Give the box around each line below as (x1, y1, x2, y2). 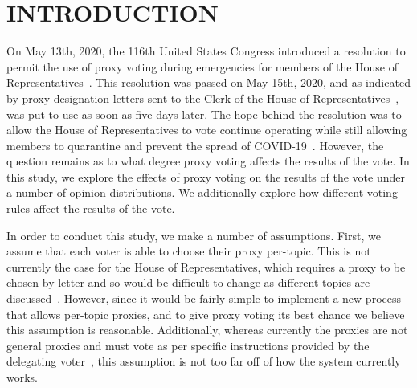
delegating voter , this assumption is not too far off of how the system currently (6, 353, 401, 370)
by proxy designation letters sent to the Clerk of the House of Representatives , (6, 89, 399, 106)
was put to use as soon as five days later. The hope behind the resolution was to (6, 105, 402, 122)
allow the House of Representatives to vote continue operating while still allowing (6, 121, 407, 138)
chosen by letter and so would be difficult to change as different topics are (6, 274, 370, 291)
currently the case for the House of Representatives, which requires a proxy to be (6, 258, 406, 275)
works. (6, 369, 39, 385)
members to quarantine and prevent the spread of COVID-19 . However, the (6, 137, 384, 153)
